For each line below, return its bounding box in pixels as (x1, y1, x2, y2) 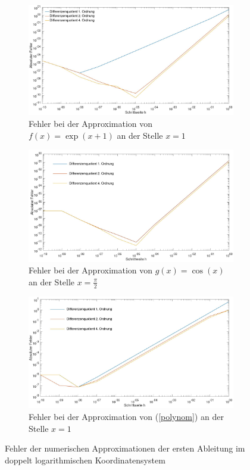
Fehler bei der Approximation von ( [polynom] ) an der (29, 410, 224, 422)
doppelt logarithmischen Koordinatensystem (5, 453, 165, 466)
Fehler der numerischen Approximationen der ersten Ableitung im (5, 442, 245, 455)
